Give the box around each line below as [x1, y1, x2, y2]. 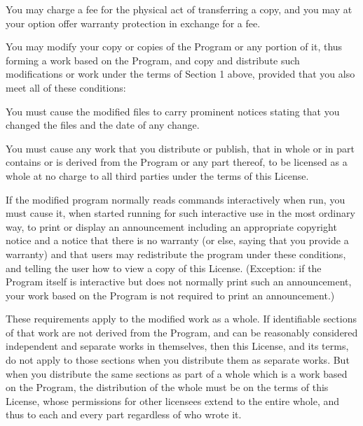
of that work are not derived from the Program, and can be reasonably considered [6, 325, 358, 339]
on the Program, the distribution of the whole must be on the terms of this [6, 380, 329, 395]
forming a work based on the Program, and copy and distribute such [6, 52, 300, 67]
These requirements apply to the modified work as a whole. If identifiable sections [6, 311, 357, 326]
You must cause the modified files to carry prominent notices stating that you [6, 104, 340, 118]
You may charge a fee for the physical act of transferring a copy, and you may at [6, 2, 352, 16]
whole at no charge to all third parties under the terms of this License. [6, 168, 309, 183]
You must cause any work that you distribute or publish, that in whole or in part [6, 141, 355, 155]
